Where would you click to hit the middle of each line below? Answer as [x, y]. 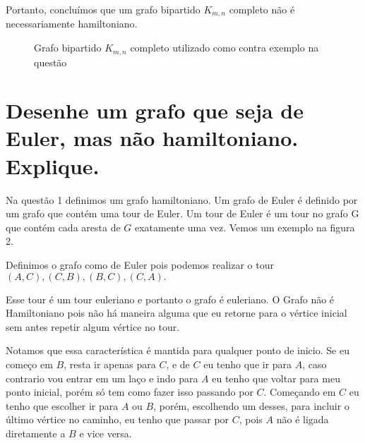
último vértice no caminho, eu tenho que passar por [118, 419]
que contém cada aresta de [63, 227]
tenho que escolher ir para [62, 405]
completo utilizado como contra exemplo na [225, 48]
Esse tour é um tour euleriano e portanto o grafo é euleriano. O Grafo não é [170, 299]
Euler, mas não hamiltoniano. [152, 138]
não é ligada [303, 419]
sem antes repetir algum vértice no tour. [93, 326]
